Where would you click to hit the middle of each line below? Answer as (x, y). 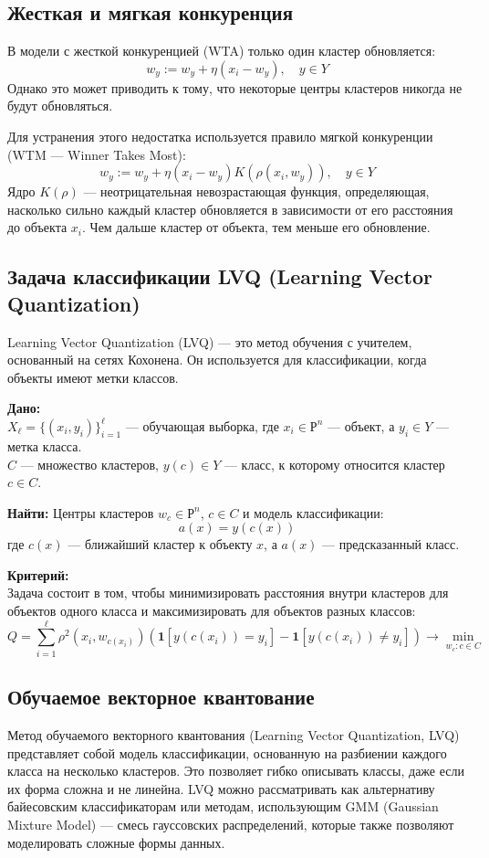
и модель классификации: (313, 512)
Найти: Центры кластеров (81, 512)
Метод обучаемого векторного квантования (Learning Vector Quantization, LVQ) (234, 735)
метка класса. (45, 445)
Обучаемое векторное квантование (161, 697)
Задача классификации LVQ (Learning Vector (220, 276)
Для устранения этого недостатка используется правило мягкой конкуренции (220, 136)
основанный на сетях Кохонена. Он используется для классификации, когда (217, 360)
